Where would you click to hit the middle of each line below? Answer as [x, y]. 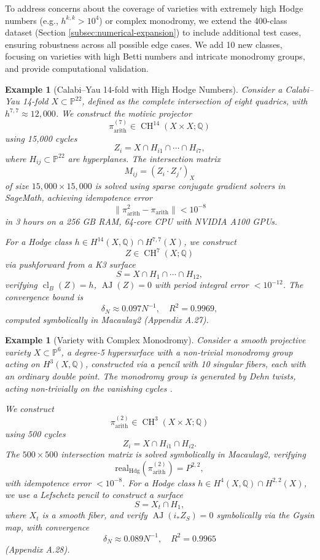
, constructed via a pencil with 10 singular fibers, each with [195, 364]
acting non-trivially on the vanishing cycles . [89, 388]
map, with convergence [47, 527]
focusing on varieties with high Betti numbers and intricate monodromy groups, [155, 56]
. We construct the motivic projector [123, 113]
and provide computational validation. [77, 68]
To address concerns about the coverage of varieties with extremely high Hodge [154, 8]
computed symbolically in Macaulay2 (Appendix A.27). [107, 319]
